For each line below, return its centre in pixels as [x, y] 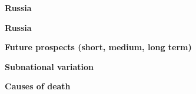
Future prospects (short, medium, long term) [98, 47]
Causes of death [38, 86]
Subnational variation [49, 66]
